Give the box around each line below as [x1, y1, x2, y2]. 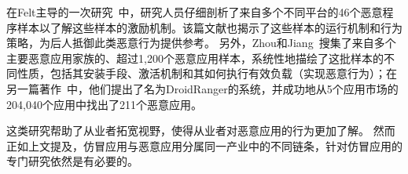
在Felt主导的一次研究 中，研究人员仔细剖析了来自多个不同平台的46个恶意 [6, 4, 383, 20]
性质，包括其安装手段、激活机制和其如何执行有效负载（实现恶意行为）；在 [17, 65, 397, 82]
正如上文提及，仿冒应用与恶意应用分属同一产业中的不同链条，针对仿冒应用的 [6, 137, 402, 154]
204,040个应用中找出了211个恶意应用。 [6, 96, 202, 112]
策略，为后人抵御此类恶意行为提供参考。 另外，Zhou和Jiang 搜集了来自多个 [6, 34, 396, 51]
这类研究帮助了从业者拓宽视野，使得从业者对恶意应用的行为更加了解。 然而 [6, 122, 395, 139]
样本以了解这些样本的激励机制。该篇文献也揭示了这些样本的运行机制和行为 [17, 19, 402, 35]
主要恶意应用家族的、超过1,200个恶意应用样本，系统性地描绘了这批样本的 [6, 49, 384, 66]
